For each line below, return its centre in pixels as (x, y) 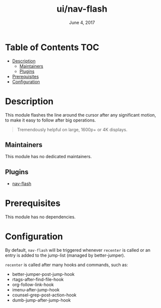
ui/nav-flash (82, 9)
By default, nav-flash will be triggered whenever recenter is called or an (78, 250)
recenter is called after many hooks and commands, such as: (67, 265)
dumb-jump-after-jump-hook (41, 300)
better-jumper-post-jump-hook (43, 274)
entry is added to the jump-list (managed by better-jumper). (65, 255)
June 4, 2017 (82, 22)
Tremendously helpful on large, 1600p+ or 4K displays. (72, 129)
